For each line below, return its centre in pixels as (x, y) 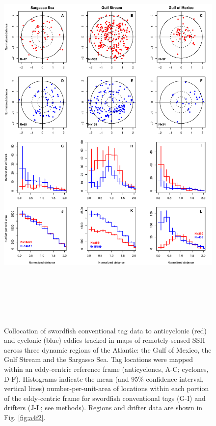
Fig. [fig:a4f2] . (25, 417)
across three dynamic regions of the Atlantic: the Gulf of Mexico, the (108, 349)
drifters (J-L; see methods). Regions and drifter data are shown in (103, 408)
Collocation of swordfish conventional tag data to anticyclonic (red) (105, 330)
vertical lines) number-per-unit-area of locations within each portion (107, 388)
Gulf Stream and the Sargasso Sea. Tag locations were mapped (99, 359)
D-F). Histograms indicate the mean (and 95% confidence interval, (104, 378)
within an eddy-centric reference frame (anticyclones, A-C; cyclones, (106, 369)
